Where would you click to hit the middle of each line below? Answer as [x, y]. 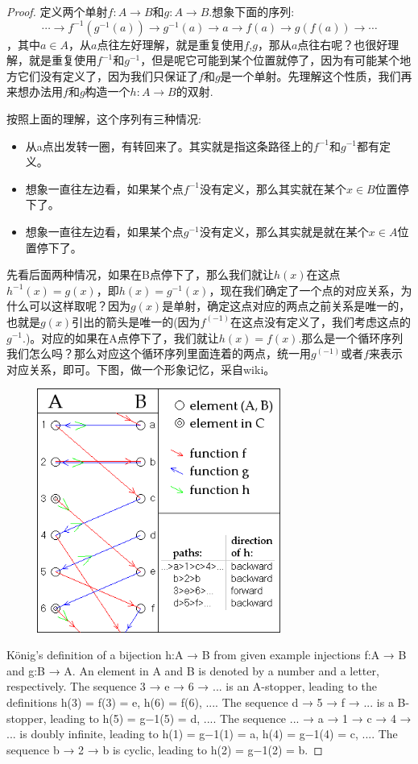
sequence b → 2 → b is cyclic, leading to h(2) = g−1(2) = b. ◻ [165, 749]
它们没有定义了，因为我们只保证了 [108, 75]
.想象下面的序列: [252, 11]
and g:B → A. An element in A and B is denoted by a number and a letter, [193, 670]
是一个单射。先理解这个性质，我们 [310, 75]
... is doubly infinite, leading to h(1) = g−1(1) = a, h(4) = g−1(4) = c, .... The [202, 734]
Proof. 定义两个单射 [57, 11]
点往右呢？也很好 [343, 44]
